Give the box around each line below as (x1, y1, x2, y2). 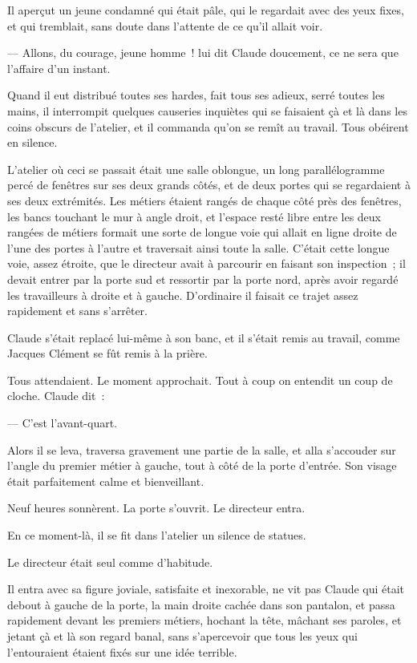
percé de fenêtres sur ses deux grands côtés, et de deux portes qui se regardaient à (7, 176, 411, 193)
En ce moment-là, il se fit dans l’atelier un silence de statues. (7, 527, 306, 544)
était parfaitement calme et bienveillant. (7, 472, 204, 489)
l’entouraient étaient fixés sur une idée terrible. (7, 643, 237, 660)
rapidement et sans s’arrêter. (7, 302, 148, 319)
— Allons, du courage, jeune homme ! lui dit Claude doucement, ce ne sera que (7, 44, 399, 61)
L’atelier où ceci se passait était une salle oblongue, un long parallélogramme (7, 160, 385, 177)
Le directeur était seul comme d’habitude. (7, 553, 213, 570)
